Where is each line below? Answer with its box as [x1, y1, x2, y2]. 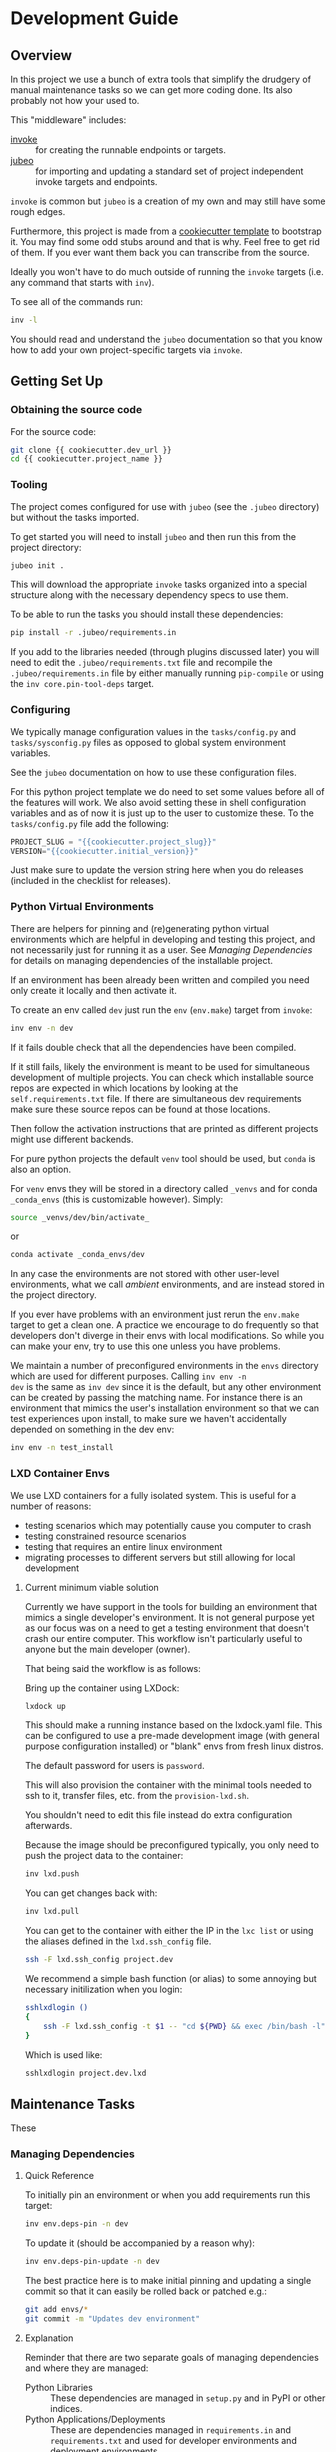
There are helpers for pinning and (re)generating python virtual [10, 922, 270, 934]
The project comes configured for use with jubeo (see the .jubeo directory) [10, 500, 320, 512]
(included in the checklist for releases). [10, 875, 172, 887]
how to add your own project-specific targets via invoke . [10, 343, 243, 356]
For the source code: [10, 425, 97, 437]
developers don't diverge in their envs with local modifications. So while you [10, 1330, 325, 1342]
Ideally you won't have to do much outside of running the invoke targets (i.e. [10, 266, 325, 277]
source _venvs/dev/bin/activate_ [10, 1212, 150, 1222]
